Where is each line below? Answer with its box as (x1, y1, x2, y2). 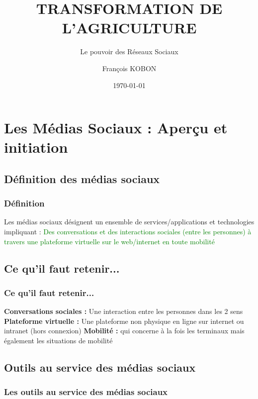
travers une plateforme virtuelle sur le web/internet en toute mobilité (4, 236, 215, 246)
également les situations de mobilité (4, 335, 113, 346)
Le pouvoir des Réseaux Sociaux (80, 46, 178, 57)
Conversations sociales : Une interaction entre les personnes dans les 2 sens (4, 306, 243, 316)
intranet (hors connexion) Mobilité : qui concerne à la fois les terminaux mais (4, 325, 245, 336)
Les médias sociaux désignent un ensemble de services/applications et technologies (4, 216, 255, 227)
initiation (4, 137, 68, 157)
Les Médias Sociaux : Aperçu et (4, 117, 228, 138)
